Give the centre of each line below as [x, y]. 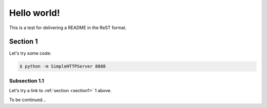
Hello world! [35, 13]
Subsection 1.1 [27, 80]
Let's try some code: [30, 53]
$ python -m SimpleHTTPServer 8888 [63, 66]
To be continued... [28, 100]
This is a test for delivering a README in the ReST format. [68, 28]
